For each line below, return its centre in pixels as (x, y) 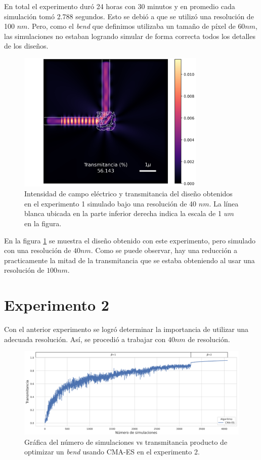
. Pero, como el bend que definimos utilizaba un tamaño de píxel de (132, 26)
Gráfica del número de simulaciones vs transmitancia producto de (126, 442)
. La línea (224, 203)
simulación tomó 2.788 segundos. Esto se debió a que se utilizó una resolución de (129, 16)
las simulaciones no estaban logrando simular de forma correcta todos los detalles (130, 36)
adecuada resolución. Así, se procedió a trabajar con (85, 339)
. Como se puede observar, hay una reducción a (164, 250)
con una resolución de (38, 250)
